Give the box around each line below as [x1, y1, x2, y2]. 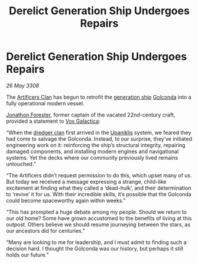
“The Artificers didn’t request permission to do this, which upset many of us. [6, 171, 192, 178]
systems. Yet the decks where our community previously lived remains [6, 154, 178, 161]
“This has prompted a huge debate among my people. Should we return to [6, 208, 187, 215]
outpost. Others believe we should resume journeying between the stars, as [6, 220, 191, 228]
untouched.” [6, 160, 37, 167]
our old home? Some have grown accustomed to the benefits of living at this [6, 215, 192, 222]
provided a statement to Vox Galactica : [6, 117, 100, 125]
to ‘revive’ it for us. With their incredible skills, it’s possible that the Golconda [6, 190, 192, 197]
